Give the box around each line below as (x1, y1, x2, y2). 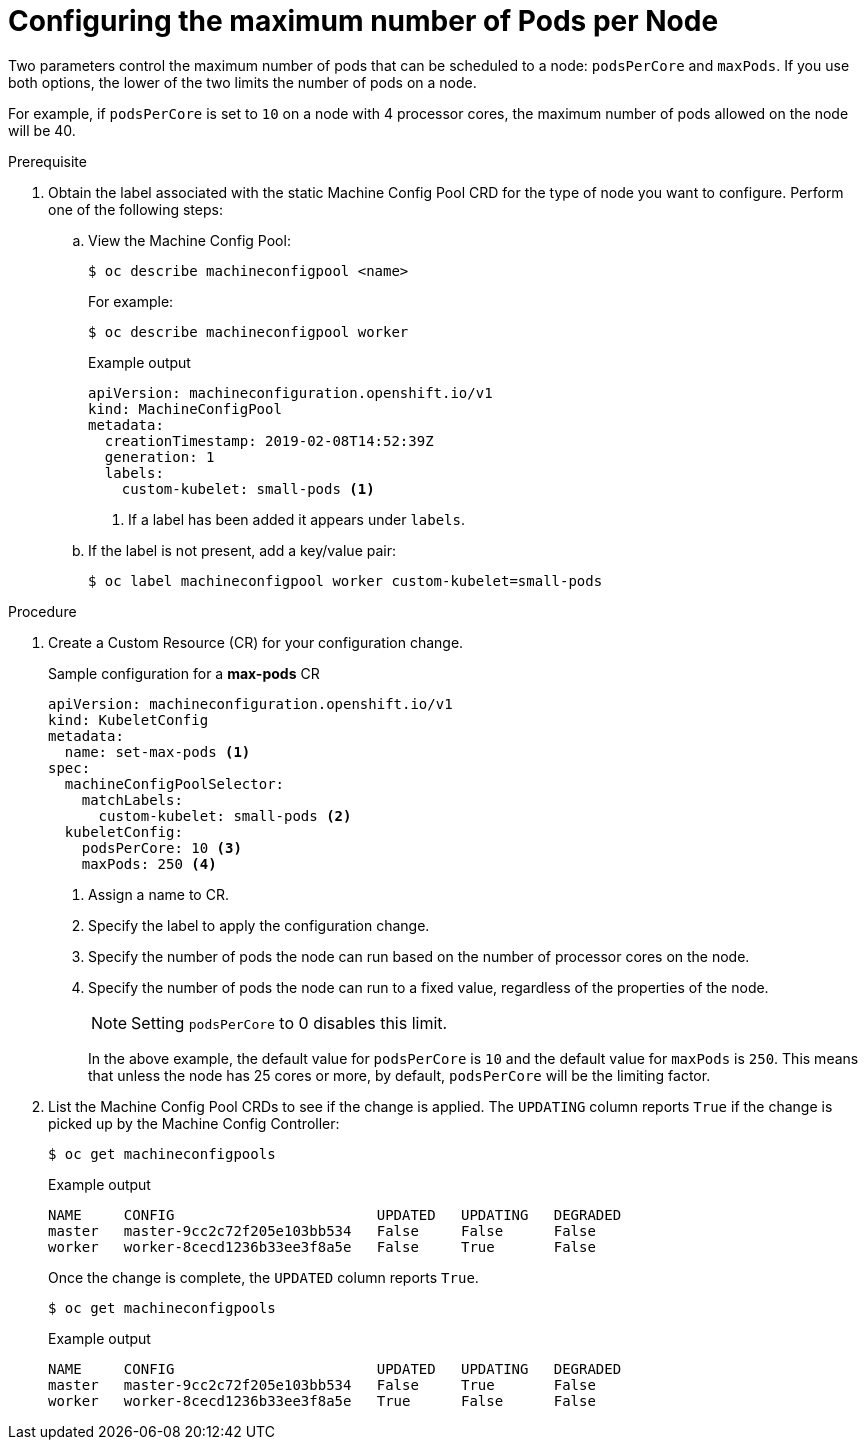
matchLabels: (81, 791, 183, 808)
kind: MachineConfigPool (88, 400, 282, 417)
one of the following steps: (48, 200, 223, 218)
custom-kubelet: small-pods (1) (121, 480, 375, 497)
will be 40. (8, 121, 76, 139)
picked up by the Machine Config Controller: (48, 1114, 340, 1132)
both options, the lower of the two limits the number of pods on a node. (8, 73, 477, 91)
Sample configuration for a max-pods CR (48, 664, 320, 682)
